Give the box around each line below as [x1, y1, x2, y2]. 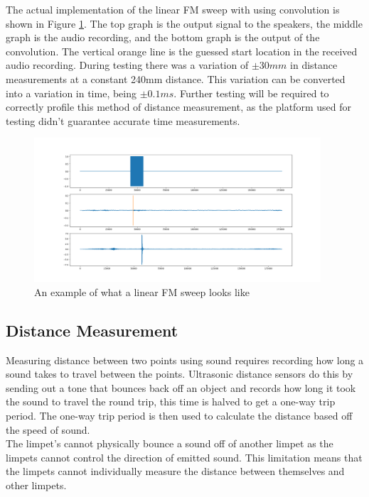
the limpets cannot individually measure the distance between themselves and [6, 464, 345, 479]
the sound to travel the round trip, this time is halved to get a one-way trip [6, 394, 336, 409]
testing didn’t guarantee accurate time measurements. [6, 113, 240, 128]
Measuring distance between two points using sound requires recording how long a [6, 352, 364, 367]
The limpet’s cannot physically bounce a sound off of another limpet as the [6, 436, 333, 451]
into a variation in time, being [6, 85, 137, 100]
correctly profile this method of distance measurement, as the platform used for [6, 99, 351, 114]
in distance [290, 58, 338, 72]
